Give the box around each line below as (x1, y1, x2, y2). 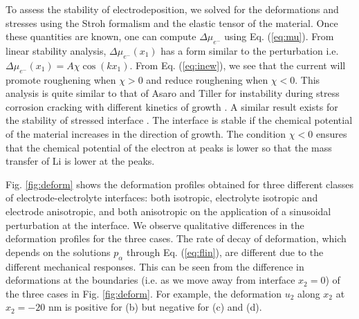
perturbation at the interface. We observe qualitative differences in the (6, 217, 304, 232)
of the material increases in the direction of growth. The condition (6, 126, 286, 140)
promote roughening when (6, 72, 116, 86)
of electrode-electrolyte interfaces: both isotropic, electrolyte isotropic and (6, 190, 318, 205)
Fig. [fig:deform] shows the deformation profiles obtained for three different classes (6, 176, 353, 191)
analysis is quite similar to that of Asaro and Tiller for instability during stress (6, 86, 340, 100)
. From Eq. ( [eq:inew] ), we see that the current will (129, 57, 346, 72)
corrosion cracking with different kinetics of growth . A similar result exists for (6, 99, 338, 113)
